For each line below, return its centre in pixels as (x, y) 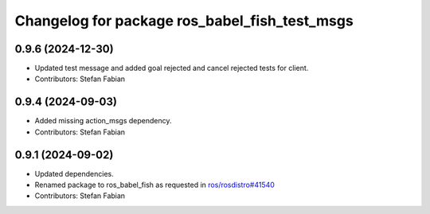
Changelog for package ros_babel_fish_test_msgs (184, 21)
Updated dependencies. (74, 173)
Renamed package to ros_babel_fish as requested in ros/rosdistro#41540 (154, 185)
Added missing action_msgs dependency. (103, 121)
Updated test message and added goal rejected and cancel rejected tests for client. (172, 68)
